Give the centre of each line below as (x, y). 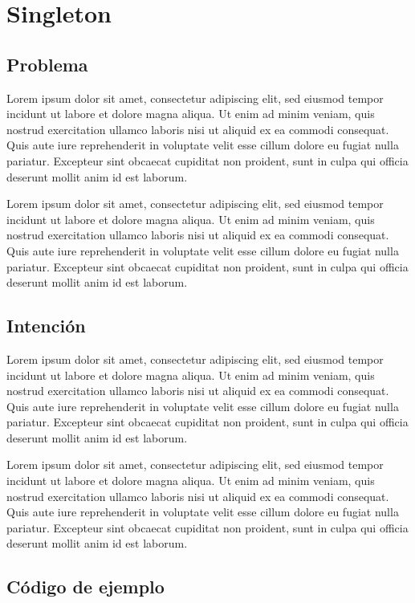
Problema (47, 64)
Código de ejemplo (85, 587)
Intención (46, 326)
